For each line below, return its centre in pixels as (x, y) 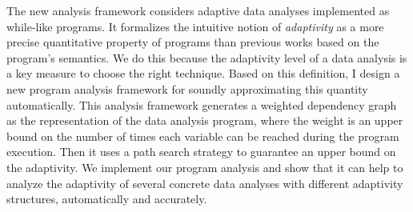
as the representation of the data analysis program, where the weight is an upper (205, 120)
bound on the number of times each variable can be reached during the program (203, 136)
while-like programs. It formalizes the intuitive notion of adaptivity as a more (195, 26)
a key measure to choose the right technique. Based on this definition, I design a (203, 73)
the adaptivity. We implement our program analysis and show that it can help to (205, 167)
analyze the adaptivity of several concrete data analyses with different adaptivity (205, 183)
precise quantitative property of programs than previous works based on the (193, 42)
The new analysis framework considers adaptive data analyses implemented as (198, 10)
